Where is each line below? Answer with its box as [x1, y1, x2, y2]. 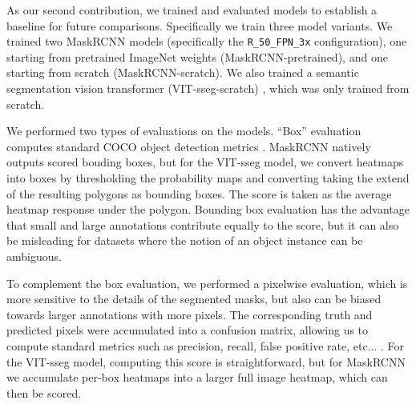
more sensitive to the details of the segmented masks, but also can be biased [6, 290, 382, 307]
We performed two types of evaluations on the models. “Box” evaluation [6, 122, 361, 139]
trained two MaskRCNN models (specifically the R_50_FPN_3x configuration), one [6, 33, 407, 50]
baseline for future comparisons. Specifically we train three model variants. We [6, 17, 393, 34]
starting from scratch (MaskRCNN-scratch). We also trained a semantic [6, 64, 359, 81]
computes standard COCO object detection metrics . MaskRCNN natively [6, 138, 371, 154]
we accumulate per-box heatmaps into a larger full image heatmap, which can [6, 369, 388, 386]
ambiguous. [6, 247, 62, 264]
